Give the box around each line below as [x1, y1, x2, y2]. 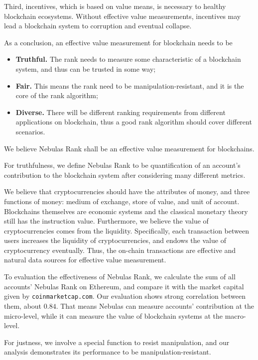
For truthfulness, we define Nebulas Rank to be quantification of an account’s [4, 160, 241, 170]
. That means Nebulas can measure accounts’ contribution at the [56, 300, 255, 311]
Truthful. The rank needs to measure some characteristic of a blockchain [15, 54, 241, 64]
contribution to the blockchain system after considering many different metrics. [4, 169, 246, 180]
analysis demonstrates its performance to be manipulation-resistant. [4, 347, 211, 357]
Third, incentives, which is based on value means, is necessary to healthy [4, 1, 226, 11]
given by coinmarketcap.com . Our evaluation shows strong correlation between [4, 291, 246, 301]
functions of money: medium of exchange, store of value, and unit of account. [4, 196, 240, 206]
